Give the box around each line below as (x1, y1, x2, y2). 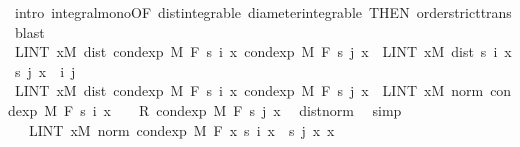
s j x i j (14, 60, 76, 81)
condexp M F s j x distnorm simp (156, 99, 402, 120)
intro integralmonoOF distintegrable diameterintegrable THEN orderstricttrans (14, 2, 512, 22)
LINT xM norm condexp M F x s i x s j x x (28, 119, 335, 140)
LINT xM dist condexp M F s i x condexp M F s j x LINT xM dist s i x (14, 41, 512, 62)
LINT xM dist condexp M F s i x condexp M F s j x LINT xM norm (14, 80, 484, 101)
